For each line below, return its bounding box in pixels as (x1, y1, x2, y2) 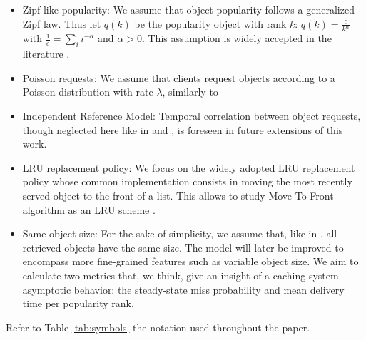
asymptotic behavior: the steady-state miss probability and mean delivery (22, 282, 345, 297)
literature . (22, 46, 70, 61)
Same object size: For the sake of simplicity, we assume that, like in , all (22, 226, 337, 241)
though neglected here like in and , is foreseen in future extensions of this (22, 122, 343, 137)
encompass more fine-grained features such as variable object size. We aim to (22, 254, 359, 269)
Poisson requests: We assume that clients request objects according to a (22, 70, 335, 85)
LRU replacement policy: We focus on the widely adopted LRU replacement (22, 160, 355, 175)
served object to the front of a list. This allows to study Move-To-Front (22, 188, 334, 203)
